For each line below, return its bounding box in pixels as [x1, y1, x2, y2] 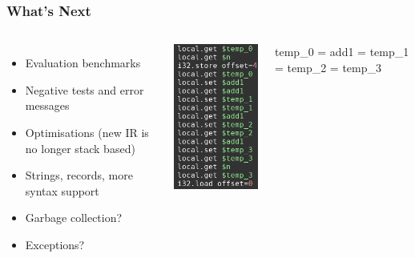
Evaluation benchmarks [25, 54, 141, 71]
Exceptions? [25, 236, 85, 252]
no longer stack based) [25, 139, 135, 156]
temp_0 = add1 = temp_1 [275, 43, 409, 60]
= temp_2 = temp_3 [275, 58, 382, 75]
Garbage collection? [25, 209, 123, 226]
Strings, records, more [25, 167, 133, 183]
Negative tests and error [25, 81, 144, 98]
